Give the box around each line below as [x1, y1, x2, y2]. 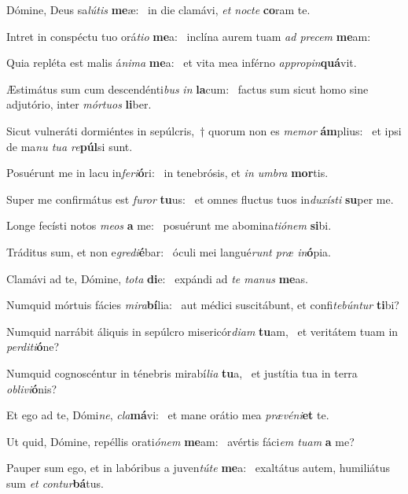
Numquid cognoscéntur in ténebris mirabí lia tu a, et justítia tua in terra [6, 364, 358, 381]
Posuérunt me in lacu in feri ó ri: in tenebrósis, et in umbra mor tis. [6, 164, 329, 181]
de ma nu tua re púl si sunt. [6, 138, 133, 154]
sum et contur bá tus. [6, 474, 104, 491]
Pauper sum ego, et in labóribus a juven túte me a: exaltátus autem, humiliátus [6, 459, 391, 476]
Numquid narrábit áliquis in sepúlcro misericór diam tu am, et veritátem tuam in [6, 323, 399, 339]
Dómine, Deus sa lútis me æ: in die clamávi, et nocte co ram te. [6, 2, 311, 17]
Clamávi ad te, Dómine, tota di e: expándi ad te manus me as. [6, 270, 308, 286]
